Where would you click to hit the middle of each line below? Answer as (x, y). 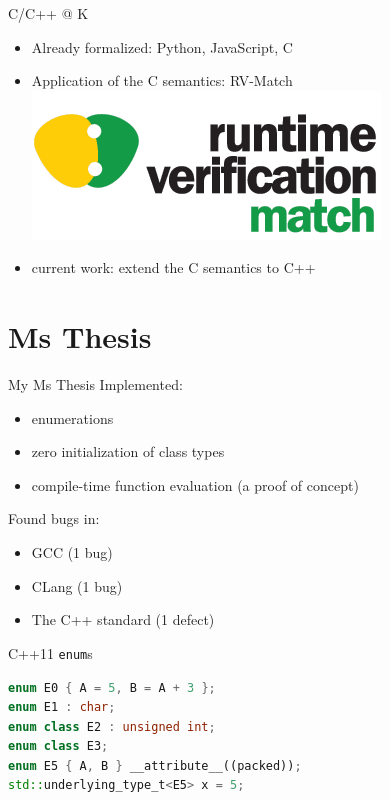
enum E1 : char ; (62, 707)
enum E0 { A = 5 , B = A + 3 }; (112, 687)
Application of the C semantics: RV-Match (162, 80)
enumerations (72, 417)
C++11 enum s (50, 652)
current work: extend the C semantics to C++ (173, 267)
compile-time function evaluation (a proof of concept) (195, 484)
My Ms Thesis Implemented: (95, 384)
